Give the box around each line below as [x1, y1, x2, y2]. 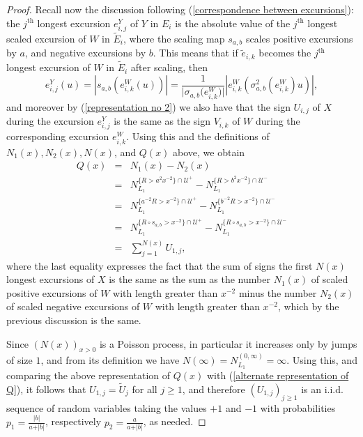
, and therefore [182, 381, 245, 396]
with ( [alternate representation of [206, 368, 349, 382]
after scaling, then [130, 60, 208, 75]
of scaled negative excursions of [6, 299, 140, 314]
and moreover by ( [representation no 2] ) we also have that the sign [6, 99, 291, 114]
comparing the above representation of [6, 368, 171, 382]
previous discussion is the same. [6, 312, 141, 327]
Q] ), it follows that [6, 381, 86, 396]
